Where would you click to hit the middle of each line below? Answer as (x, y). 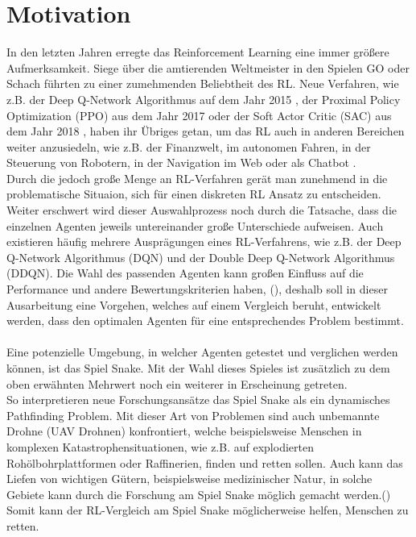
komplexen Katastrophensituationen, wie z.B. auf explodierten (160, 446)
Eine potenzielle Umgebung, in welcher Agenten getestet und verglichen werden (202, 352)
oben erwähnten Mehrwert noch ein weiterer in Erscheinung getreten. (177, 383)
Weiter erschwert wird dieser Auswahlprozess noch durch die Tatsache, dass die (202, 210)
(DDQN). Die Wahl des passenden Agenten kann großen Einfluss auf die (185, 273)
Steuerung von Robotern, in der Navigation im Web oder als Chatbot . (181, 162)
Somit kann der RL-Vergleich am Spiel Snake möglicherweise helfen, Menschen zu (208, 510)
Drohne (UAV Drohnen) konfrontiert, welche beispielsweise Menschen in (184, 431)
